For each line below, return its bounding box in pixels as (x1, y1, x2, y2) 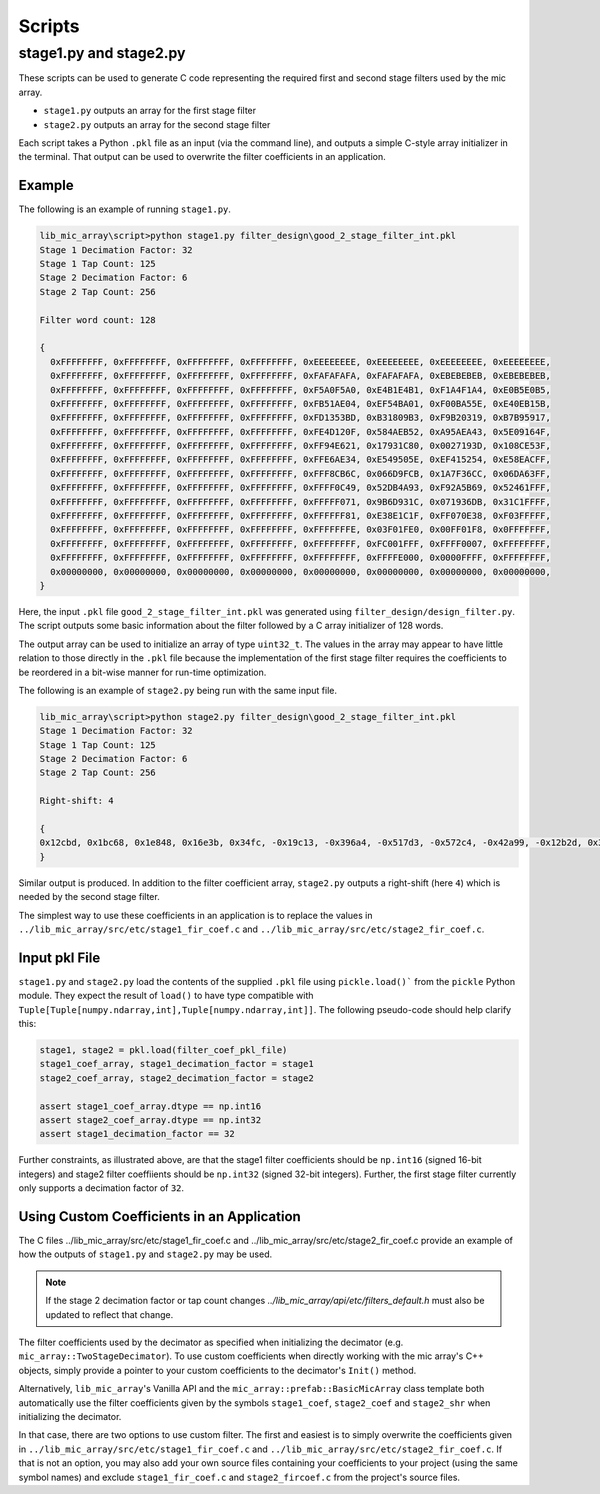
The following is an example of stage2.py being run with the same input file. (18, 684, 338, 696)
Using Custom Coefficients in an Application (18, 1208, 302, 1225)
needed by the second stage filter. (18, 891, 160, 903)
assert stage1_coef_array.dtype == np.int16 (39, 1100, 262, 1112)
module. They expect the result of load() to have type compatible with (18, 990, 314, 1002)
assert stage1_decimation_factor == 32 (39, 1128, 235, 1140)
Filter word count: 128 (39, 314, 157, 325)
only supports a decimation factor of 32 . (18, 1182, 185, 1194)
